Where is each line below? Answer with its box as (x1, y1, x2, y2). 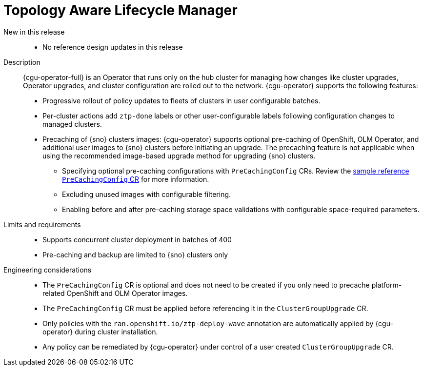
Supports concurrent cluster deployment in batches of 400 (42, 235, 232, 244)
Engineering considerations (3, 265, 92, 274)
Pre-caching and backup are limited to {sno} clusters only (42, 250, 228, 259)
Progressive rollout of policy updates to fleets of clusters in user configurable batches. (42, 96, 321, 105)
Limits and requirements (3, 220, 81, 229)
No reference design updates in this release (42, 42, 183, 51)
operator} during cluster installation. (42, 327, 158, 336)
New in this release (3, 27, 65, 36)
